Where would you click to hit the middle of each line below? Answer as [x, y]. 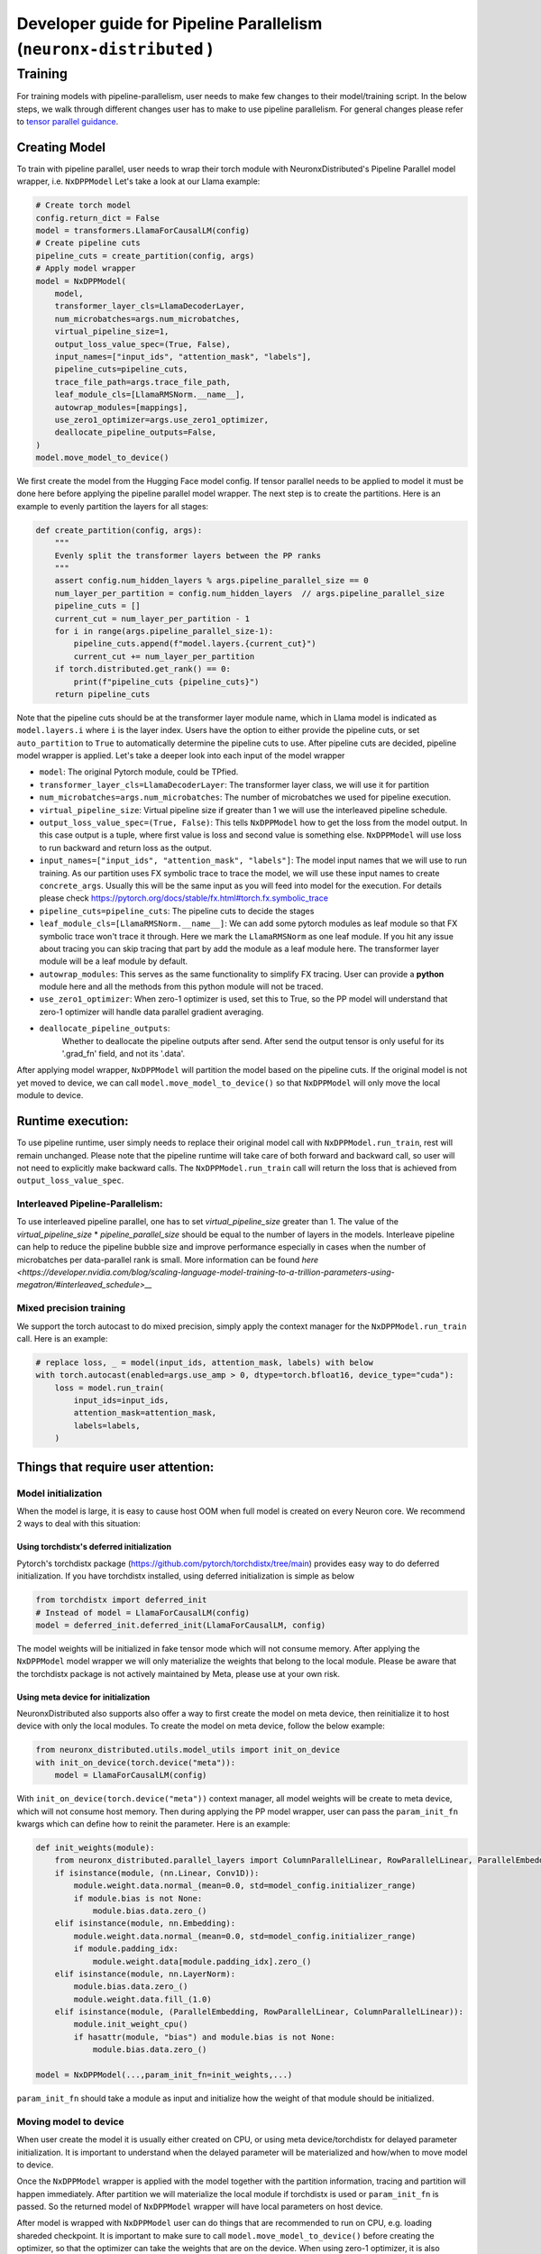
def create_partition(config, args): [119, 530]
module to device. [50, 1095]
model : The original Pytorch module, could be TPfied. [139, 772]
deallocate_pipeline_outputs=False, [135, 432]
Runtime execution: [73, 1121]
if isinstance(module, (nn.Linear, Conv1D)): [157, 1873]
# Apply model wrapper [86, 269]
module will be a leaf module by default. [114, 961]
